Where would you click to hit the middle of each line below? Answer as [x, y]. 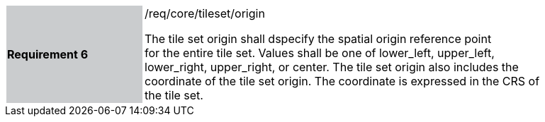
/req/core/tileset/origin [205, 13]
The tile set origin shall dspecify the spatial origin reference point [318, 39]
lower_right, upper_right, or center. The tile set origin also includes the [332, 67]
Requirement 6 [48, 54]
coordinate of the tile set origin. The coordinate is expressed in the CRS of [342, 81]
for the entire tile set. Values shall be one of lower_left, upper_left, [320, 53]
